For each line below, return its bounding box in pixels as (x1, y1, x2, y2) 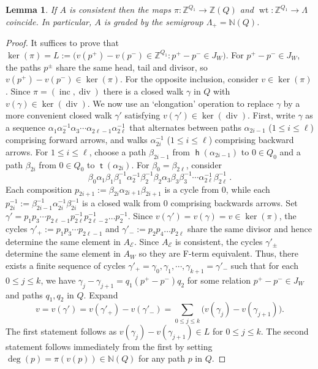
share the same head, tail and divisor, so (56, 60, 208, 73)
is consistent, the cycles (175, 235, 263, 247)
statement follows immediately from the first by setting (6, 340, 213, 352)
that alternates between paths (129, 121, 241, 134)
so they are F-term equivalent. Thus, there (138, 247, 298, 260)
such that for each (230, 259, 298, 272)
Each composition (6, 182, 72, 195)
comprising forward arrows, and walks (6, 133, 148, 146)
